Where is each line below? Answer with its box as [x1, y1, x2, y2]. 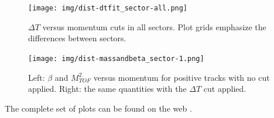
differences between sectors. [28, 32, 126, 44]
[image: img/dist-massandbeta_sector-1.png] [28, 54, 204, 63]
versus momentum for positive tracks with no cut [93, 71, 270, 83]
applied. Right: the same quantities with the [28, 83, 187, 95]
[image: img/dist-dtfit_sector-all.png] [28, 4, 188, 12]
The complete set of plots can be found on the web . [5, 102, 192, 114]
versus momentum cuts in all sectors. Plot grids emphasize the [42, 20, 266, 33]
